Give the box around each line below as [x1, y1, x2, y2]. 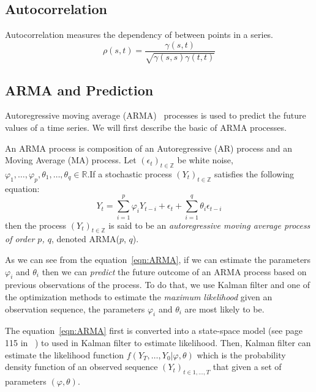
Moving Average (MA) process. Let [5, 153, 137, 166]
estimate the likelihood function [5, 348, 124, 361]
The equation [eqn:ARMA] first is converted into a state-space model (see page [5, 324, 303, 337]
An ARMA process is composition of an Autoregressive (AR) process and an [5, 141, 292, 154]
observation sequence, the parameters [5, 302, 145, 315]
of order [5, 232, 35, 245]
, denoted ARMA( [51, 232, 119, 245]
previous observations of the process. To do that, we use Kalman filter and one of [5, 278, 310, 291]
